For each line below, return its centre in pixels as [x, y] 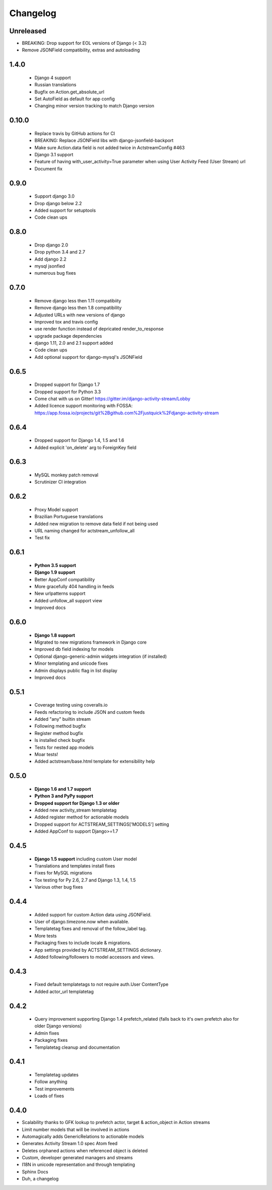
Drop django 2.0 [51, 245]
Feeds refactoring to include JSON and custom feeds [90, 712]
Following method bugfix [60, 726]
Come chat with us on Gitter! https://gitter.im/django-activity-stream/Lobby [113, 399]
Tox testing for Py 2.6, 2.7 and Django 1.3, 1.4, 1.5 [85, 880]
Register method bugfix [59, 733]
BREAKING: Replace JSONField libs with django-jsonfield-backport [104, 141]
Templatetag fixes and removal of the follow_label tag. [91, 929]
